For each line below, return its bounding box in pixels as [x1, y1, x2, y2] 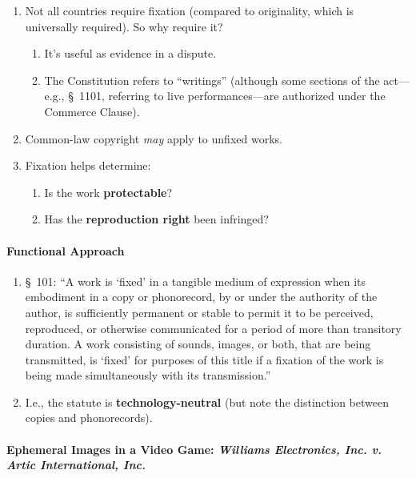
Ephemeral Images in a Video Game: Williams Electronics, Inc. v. [6, 440, 382, 457]
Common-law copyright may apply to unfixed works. [25, 130, 282, 147]
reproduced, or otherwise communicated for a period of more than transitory [25, 319, 402, 336]
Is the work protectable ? [44, 183, 173, 200]
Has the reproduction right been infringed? [44, 211, 269, 227]
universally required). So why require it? [25, 18, 223, 34]
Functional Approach [6, 242, 125, 259]
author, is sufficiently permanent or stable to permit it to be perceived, [25, 303, 374, 320]
